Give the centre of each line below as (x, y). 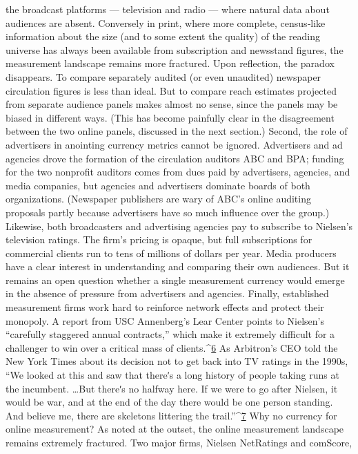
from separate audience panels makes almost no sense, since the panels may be (172, 104)
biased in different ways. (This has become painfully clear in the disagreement (170, 117)
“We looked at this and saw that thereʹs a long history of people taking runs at (172, 375)
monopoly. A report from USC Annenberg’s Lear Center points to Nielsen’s (165, 320)
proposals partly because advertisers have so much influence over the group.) (168, 212)
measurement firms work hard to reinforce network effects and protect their (165, 307)
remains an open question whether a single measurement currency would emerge (175, 280)
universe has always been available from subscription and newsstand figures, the (175, 49)
